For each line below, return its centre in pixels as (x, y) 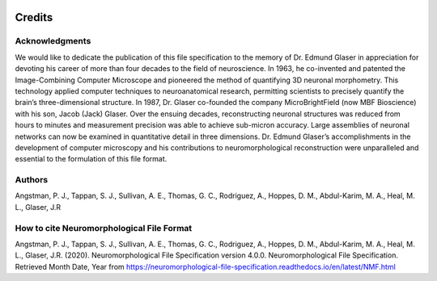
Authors (32, 180)
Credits (34, 17)
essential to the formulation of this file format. (91, 159)
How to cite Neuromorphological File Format (104, 228)
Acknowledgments (53, 41)
